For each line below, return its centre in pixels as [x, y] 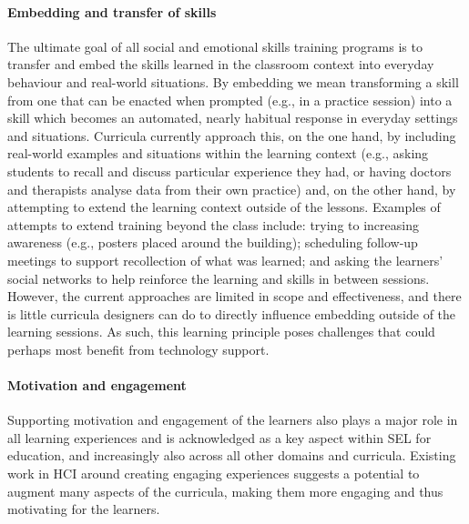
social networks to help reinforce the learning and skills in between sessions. [219, 278]
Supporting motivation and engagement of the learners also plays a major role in [233, 420]
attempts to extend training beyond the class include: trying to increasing [213, 224]
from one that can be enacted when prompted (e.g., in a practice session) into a [230, 100]
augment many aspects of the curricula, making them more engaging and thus [225, 491]
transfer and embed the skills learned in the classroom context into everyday [221, 64]
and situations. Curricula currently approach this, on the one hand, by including [232, 135]
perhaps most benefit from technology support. [138, 349]
